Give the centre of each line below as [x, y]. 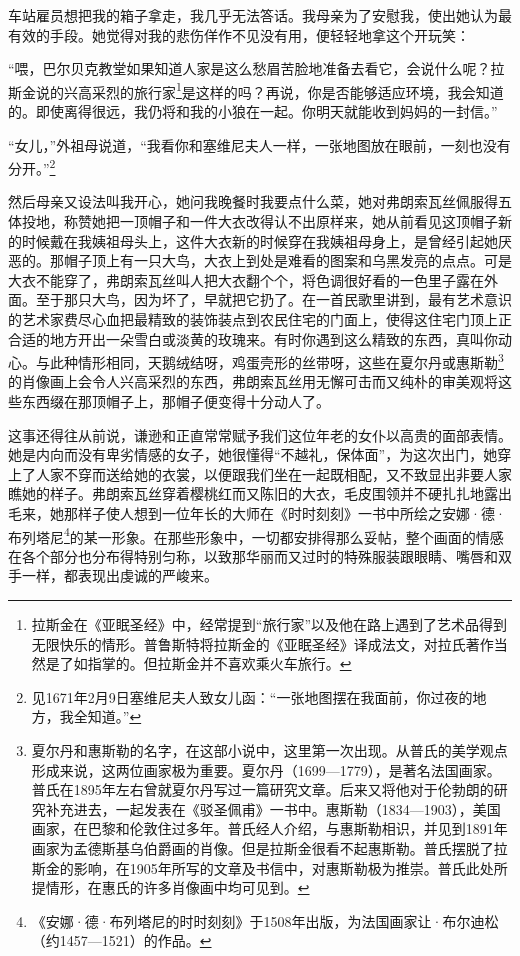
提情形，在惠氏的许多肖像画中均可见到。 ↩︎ [170, 887]
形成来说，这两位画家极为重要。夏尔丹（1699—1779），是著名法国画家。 [266, 769]
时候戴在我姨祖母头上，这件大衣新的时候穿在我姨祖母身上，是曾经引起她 [259, 240]
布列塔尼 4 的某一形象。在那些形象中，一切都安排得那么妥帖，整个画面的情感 [256, 535]
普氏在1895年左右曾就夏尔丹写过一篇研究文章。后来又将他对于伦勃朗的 [262, 789]
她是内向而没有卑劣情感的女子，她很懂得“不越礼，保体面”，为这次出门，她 [253, 454]
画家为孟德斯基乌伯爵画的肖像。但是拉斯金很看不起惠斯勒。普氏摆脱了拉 [269, 848]
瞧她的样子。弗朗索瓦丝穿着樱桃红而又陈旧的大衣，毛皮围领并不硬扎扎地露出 [260, 493]
